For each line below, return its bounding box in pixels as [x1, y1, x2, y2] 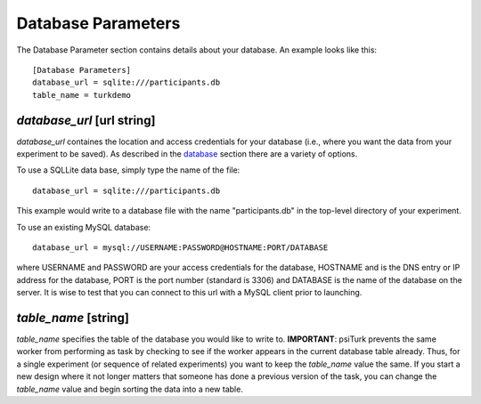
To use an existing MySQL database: [16, 222, 151, 232]
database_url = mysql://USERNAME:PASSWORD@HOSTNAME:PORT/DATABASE [32, 242, 329, 253]
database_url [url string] [16, 112, 156, 128]
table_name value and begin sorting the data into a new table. [16, 384, 244, 394]
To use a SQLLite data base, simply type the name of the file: [16, 165, 240, 175]
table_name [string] [16, 310, 129, 325]
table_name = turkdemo [32, 90, 132, 100]
